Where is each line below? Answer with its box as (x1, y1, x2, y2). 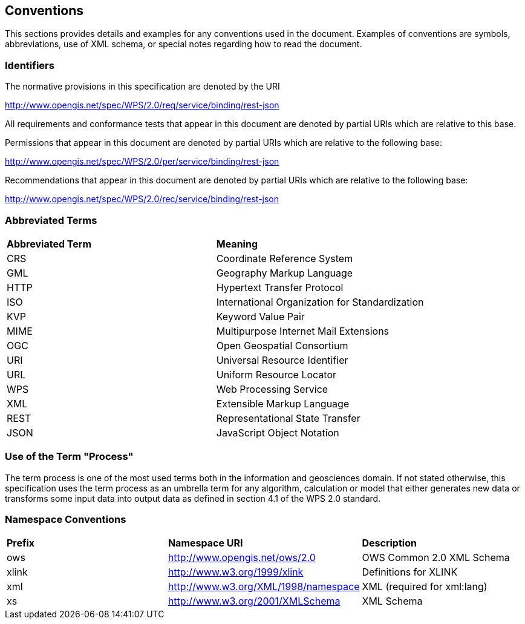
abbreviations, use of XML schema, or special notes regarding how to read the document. (5, 39, 362, 50)
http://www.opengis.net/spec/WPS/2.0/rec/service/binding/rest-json (5, 194, 279, 205)
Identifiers (5, 59, 54, 71)
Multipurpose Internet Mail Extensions (216, 324, 390, 337)
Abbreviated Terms (5, 214, 97, 226)
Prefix (7, 537, 35, 550)
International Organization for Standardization (216, 295, 424, 308)
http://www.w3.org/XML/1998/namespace (168, 580, 360, 593)
